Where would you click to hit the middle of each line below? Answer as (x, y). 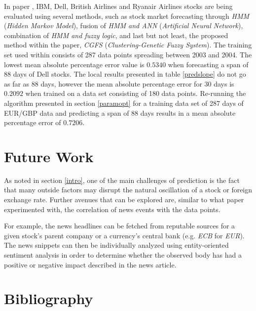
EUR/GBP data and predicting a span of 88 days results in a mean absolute (120, 112)
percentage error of (33, 122)
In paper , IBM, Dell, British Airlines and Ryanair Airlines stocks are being (118, 6)
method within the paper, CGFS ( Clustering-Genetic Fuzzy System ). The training (128, 45)
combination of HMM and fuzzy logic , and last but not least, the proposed (116, 35)
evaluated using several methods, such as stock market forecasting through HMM (127, 16)
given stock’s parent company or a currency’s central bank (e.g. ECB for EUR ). (124, 235)
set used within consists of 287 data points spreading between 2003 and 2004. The (128, 54)
